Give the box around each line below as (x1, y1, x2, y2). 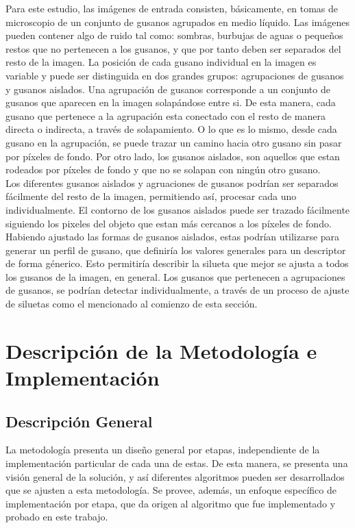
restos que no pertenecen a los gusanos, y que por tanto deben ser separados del (5, 41, 341, 55)
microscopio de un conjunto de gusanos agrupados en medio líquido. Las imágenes (5, 14, 350, 29)
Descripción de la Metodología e (5, 336, 317, 364)
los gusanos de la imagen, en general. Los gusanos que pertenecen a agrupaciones (5, 269, 345, 284)
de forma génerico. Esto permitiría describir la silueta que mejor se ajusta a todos (5, 256, 349, 271)
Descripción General (5, 410, 153, 431)
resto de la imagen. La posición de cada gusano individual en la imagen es (5, 55, 317, 69)
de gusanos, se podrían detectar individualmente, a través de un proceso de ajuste (5, 283, 350, 297)
